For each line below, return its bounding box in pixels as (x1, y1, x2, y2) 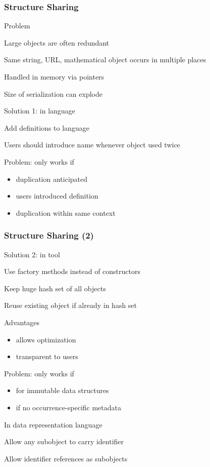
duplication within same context (16, 207, 116, 218)
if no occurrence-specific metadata (16, 402, 121, 412)
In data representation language (4, 419, 102, 430)
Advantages (4, 317, 40, 327)
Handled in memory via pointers (4, 71, 104, 82)
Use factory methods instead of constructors (4, 266, 140, 277)
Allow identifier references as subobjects (4, 453, 128, 463)
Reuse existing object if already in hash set (4, 300, 137, 310)
